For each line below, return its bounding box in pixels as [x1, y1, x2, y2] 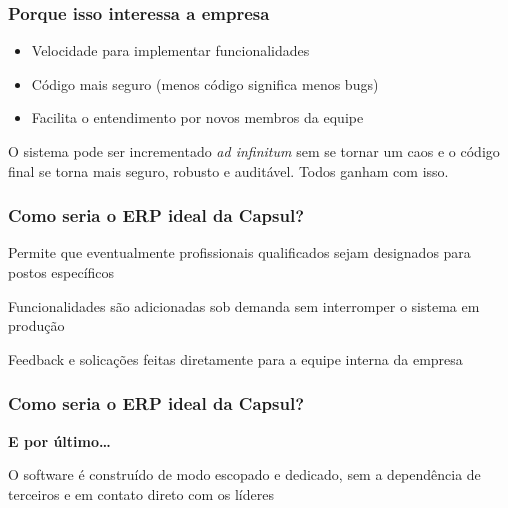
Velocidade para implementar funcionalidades [31, 40, 310, 61]
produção [8, 315, 65, 336]
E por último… [8, 430, 111, 451]
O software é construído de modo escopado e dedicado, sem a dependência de [8, 464, 481, 485]
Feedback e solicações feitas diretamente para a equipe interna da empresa [8, 348, 463, 369]
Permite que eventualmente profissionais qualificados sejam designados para [8, 242, 471, 263]
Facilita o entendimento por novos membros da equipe [31, 107, 364, 128]
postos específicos [8, 262, 115, 282]
